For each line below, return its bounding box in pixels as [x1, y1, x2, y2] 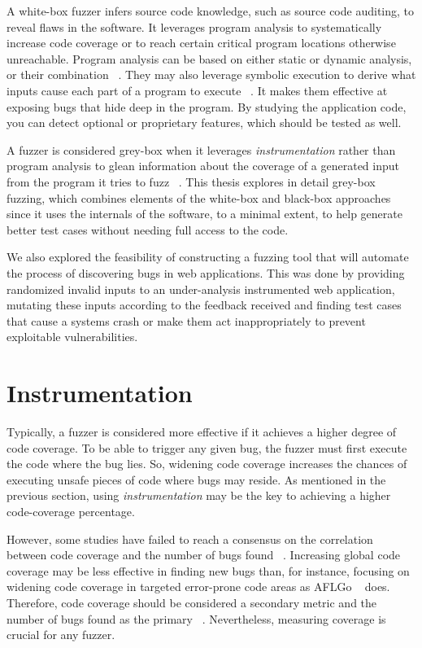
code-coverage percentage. [7, 502, 135, 519]
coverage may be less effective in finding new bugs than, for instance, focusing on [7, 562, 410, 579]
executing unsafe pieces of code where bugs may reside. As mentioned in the [7, 471, 386, 488]
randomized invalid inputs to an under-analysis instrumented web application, [7, 280, 395, 297]
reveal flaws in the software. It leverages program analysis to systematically [7, 18, 382, 35]
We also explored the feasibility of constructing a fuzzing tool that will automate [7, 248, 409, 265]
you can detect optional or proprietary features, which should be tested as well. [7, 114, 402, 131]
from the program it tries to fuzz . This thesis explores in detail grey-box [7, 173, 376, 190]
